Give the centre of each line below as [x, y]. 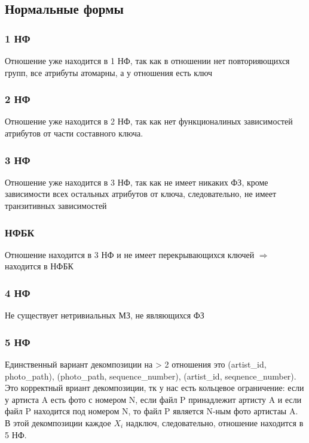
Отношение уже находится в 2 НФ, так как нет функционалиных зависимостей [149, 121]
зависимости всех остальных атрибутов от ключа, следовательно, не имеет [141, 194]
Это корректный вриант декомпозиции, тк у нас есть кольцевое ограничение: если [154, 388]
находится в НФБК [39, 266]
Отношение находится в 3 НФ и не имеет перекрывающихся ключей [130, 254]
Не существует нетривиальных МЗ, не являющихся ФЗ [105, 315]
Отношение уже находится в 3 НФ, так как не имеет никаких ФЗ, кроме [137, 182]
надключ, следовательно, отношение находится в [215, 423]
